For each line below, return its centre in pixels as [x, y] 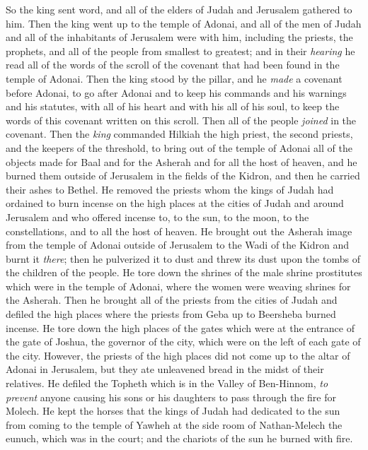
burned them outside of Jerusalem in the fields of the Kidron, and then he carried [183, 176]
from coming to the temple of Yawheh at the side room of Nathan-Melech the [174, 424]
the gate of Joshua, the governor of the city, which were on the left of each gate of [183, 342]
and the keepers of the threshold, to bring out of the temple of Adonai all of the [179, 147]
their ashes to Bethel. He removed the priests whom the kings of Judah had [170, 189]
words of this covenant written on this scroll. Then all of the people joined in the [181, 120]
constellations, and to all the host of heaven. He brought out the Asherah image [179, 231]
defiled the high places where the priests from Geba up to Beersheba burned [171, 314]
